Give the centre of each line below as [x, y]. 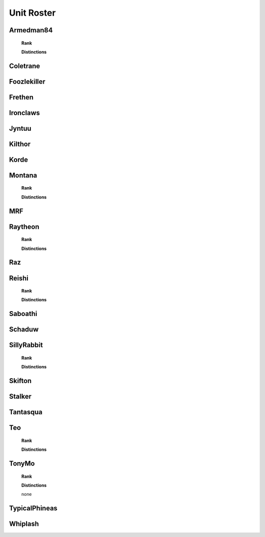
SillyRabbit [26, 345]
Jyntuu [20, 128]
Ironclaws [25, 113]
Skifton [20, 381]
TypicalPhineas [33, 508]
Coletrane [25, 66]
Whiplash [24, 524]
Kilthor [20, 144]
